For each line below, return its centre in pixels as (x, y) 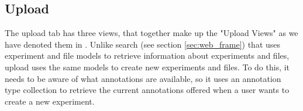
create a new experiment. (50, 101)
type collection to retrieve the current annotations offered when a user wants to (147, 90)
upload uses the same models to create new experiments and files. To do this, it (147, 67)
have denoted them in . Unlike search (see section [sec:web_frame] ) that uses (143, 44)
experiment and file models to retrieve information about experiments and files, (147, 55)
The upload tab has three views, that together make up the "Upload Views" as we (151, 33)
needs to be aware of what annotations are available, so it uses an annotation (143, 78)
